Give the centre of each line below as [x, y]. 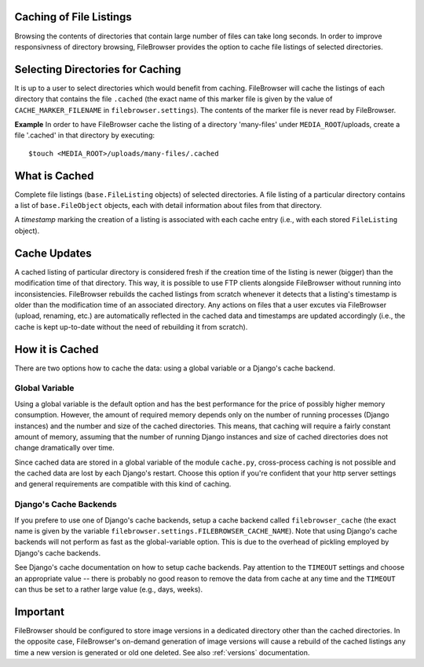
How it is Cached [57, 349]
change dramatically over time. [65, 448]
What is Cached [54, 175]
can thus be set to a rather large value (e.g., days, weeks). [109, 589]
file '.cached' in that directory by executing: [84, 135]
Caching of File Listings [73, 17]
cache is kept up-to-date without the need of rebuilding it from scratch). [131, 326]
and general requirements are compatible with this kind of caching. [123, 484]
